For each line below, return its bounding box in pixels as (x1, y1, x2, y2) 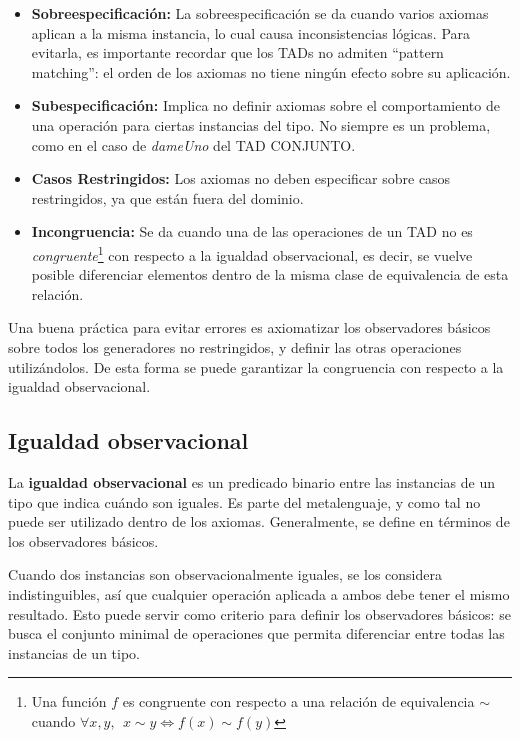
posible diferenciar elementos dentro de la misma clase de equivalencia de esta (31, 264, 509, 285)
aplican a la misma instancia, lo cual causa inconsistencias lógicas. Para (31, 22, 471, 43)
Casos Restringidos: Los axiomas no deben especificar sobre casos (31, 168, 451, 189)
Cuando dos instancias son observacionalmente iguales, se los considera (8, 564, 442, 585)
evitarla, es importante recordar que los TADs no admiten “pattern (31, 42, 444, 63)
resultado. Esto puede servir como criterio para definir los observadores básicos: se (8, 603, 511, 624)
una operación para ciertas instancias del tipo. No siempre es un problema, (31, 114, 491, 135)
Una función (31, 691, 107, 712)
